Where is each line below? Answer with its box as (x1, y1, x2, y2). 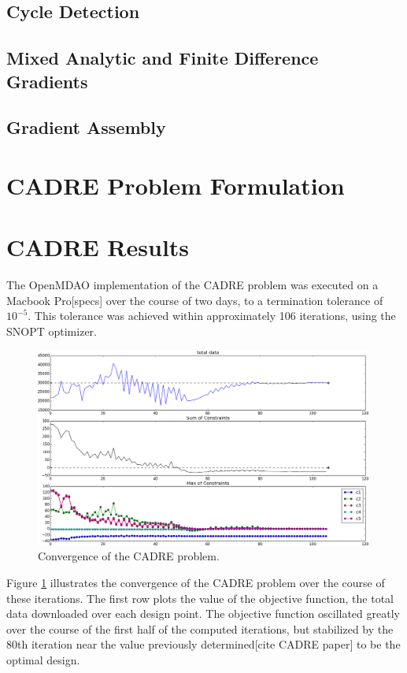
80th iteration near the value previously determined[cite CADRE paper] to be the (6, 636, 401, 653)
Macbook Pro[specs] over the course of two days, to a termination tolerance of (6, 292, 383, 308)
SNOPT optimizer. (6, 323, 97, 340)
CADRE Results (6, 231, 190, 263)
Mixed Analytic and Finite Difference (6, 46, 319, 70)
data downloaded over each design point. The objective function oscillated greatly (6, 605, 400, 622)
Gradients (6, 69, 88, 93)
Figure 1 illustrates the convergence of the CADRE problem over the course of (6, 574, 385, 590)
